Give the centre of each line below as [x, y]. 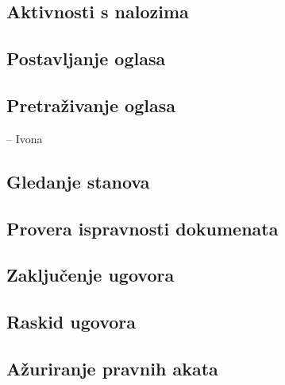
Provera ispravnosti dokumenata [142, 228]
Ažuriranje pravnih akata [112, 368]
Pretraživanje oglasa [91, 105]
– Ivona [25, 138]
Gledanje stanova [78, 181]
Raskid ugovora [71, 322]
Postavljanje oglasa [86, 58]
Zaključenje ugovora [91, 275]
